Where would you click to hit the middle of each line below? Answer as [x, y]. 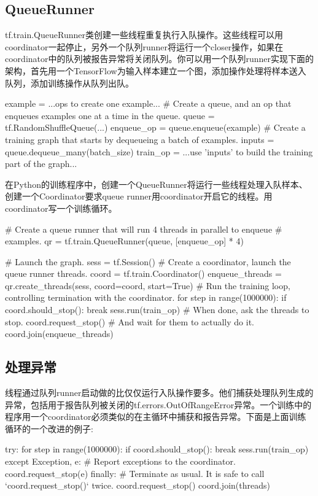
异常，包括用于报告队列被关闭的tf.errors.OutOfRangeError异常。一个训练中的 [158, 404]
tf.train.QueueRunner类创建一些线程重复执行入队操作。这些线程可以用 [144, 35]
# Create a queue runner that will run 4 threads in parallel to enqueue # [144, 229]
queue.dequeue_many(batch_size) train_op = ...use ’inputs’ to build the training [159, 151]
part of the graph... [41, 164]
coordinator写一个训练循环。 [61, 208]
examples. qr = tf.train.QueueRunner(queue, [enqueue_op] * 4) [124, 241]
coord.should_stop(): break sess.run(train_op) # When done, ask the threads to [157, 310]
